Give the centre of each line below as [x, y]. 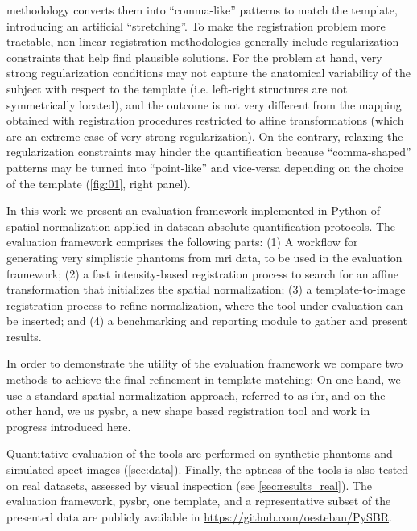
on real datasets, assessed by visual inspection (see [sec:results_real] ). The [190, 485]
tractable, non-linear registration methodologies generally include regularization [203, 41]
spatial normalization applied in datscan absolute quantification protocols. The [201, 226]
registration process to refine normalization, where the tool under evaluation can [205, 305]
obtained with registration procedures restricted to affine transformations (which [205, 120]
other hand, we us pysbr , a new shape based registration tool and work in [188, 411]
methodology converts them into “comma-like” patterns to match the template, [202, 10]
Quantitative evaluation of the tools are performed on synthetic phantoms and [200, 453]
